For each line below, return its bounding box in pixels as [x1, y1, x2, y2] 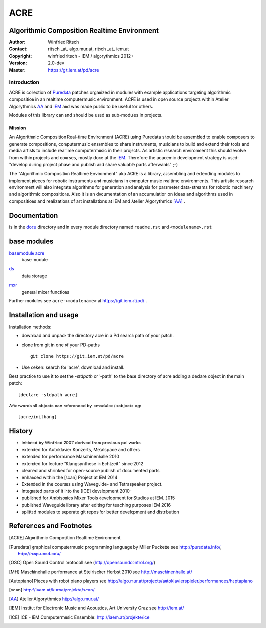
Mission [9, 125, 26, 131]
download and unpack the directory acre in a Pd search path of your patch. [21, 333, 174, 339]
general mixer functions [21, 289, 70, 295]
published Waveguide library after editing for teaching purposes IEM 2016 [21, 502, 171, 508]
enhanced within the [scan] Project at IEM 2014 [21, 474, 118, 480]
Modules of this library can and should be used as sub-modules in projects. [9, 112, 163, 118]
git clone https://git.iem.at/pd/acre [30, 353, 124, 359]
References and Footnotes [9, 522, 92, 530]
